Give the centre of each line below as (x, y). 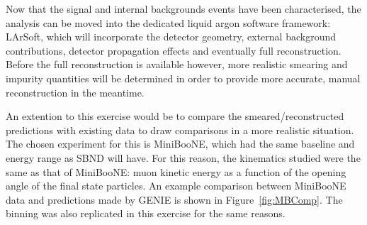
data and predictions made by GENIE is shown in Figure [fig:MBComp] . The (174, 199)
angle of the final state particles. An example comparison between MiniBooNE (176, 186)
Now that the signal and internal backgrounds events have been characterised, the (183, 9)
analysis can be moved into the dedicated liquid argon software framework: (168, 22)
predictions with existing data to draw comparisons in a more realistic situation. (180, 130)
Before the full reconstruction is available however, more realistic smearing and (177, 64)
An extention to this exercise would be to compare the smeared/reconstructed (175, 116)
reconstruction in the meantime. (75, 92)
